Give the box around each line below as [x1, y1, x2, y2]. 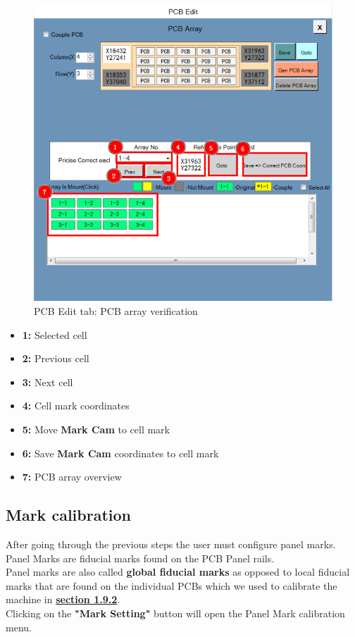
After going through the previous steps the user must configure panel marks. [6, 536, 336, 551]
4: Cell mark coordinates [22, 398, 130, 413]
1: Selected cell [22, 327, 87, 342]
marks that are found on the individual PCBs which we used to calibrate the [6, 578, 337, 593]
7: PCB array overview [22, 469, 122, 484]
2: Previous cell [22, 351, 89, 366]
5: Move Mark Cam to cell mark [22, 422, 170, 436]
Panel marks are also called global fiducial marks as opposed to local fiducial [6, 564, 350, 579]
